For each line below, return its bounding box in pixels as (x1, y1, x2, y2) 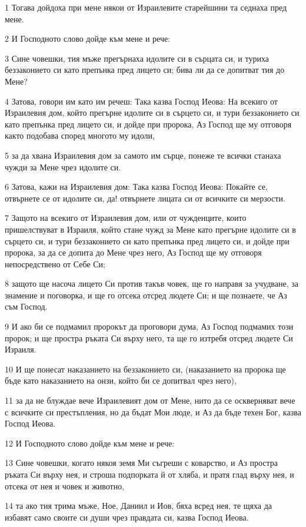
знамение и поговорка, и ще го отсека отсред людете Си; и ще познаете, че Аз (5, 288, 287, 301)
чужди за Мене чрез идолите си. (5, 160, 121, 173)
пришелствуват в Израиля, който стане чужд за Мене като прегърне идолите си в (5, 223, 296, 235)
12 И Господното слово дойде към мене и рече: (5, 437, 175, 449)
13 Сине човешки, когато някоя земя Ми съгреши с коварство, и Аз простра (5, 456, 278, 469)
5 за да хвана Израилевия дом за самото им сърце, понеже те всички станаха (5, 149, 281, 161)
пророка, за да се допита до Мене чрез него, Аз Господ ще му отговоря (5, 246, 262, 259)
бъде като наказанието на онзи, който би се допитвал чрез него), (5, 374, 237, 387)
